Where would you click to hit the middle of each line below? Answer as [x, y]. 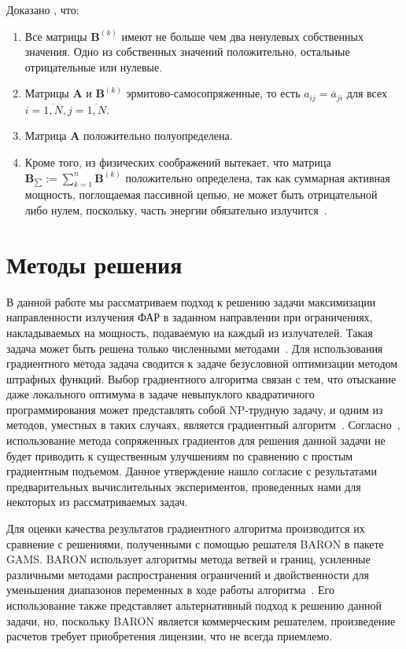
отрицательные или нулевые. [94, 66]
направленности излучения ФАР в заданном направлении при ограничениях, [190, 317]
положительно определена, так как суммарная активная [258, 177]
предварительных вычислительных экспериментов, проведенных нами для [184, 486]
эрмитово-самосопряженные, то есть [213, 93]
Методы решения [94, 264]
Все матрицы [56, 36]
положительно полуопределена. [158, 136]
